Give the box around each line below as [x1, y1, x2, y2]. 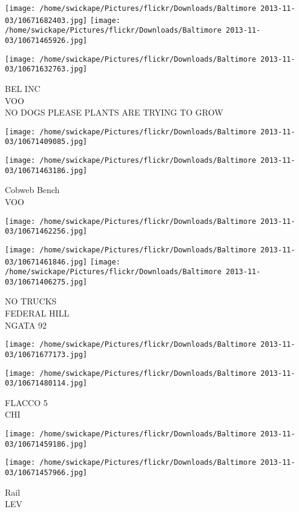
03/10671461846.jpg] [5, 257, 88, 266]
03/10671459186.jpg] [5, 439, 88, 448]
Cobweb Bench [5, 183, 60, 196]
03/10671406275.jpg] [5, 277, 88, 286]
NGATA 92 [5, 318, 47, 331]
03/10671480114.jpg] [5, 379, 88, 388]
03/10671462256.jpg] [5, 227, 88, 236]
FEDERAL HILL [5, 307, 70, 320]
